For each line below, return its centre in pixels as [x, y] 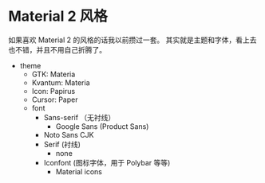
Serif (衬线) [62, 144]
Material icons [79, 171]
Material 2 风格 [58, 16]
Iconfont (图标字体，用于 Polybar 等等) [107, 162]
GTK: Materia [53, 74]
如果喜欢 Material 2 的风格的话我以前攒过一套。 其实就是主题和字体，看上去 [132, 40]
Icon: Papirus [53, 91]
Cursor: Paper [55, 99]
